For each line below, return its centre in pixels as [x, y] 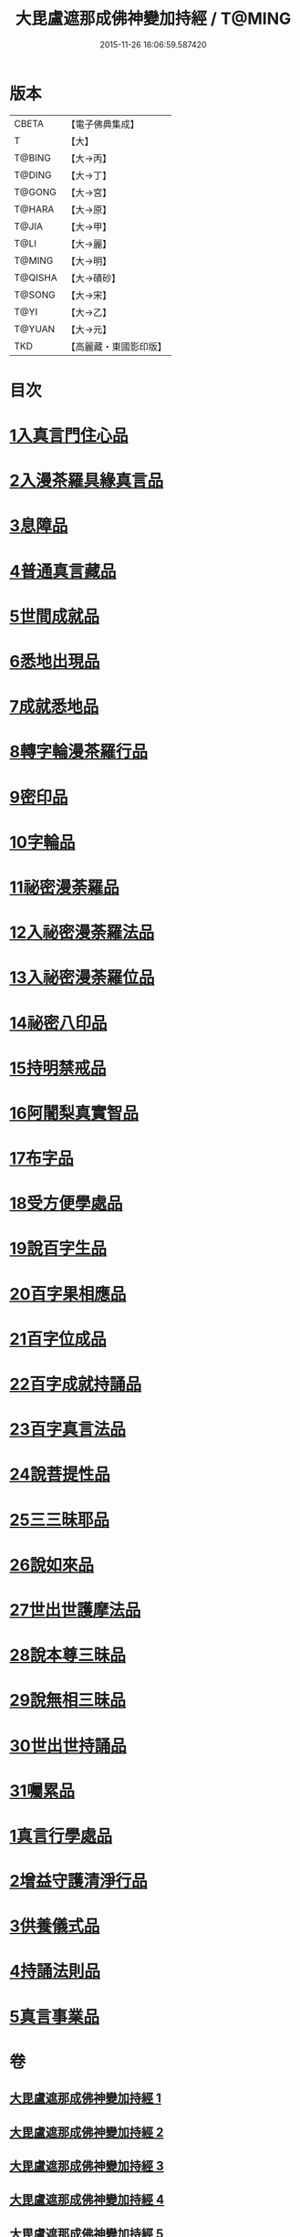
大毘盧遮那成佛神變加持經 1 [86, 2099]
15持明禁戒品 [58, 1068]
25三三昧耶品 [60, 1520]
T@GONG [35, 192]
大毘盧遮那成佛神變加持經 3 [87, 2165]
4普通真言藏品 [63, 571]
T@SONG [35, 295]
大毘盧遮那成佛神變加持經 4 [87, 2200]
